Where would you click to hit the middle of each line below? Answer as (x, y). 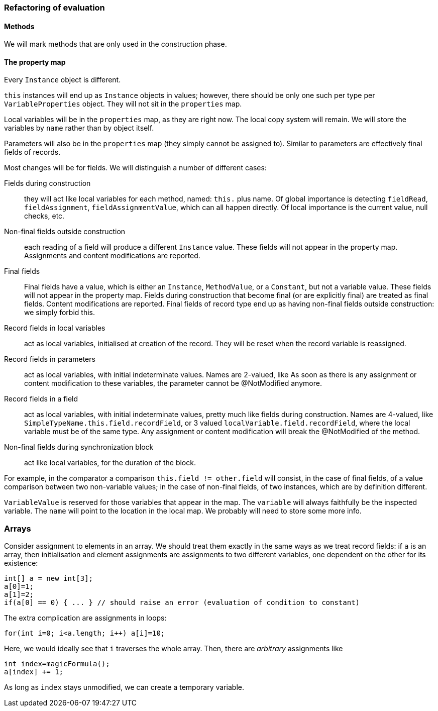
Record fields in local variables (55, 328)
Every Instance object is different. (63, 80)
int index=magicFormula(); (57, 664)
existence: (21, 563)
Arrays (18, 528)
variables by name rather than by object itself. (79, 128)
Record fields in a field (41, 399)
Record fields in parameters (50, 359)
